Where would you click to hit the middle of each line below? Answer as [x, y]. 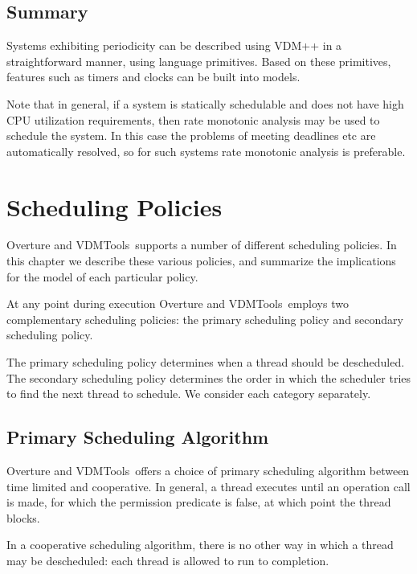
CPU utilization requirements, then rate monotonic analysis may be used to [193, 119]
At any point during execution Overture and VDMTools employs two [178, 303]
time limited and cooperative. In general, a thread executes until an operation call [208, 486]
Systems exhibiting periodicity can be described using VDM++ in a [174, 45]
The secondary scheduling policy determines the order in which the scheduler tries [209, 377]
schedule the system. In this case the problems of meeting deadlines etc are [191, 135]
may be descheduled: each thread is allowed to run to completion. [168, 560]
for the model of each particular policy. [102, 276]
